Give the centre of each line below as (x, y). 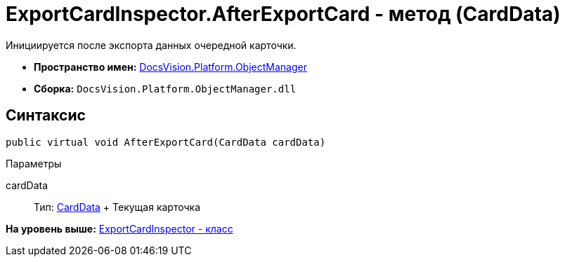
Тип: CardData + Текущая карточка (117, 207)
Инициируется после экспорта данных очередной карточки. (151, 45)
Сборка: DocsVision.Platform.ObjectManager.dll (165, 88)
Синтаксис (46, 116)
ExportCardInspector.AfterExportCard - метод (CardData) (283, 14)
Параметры (34, 163)
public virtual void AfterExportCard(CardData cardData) (166, 142)
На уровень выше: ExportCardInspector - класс (119, 228)
